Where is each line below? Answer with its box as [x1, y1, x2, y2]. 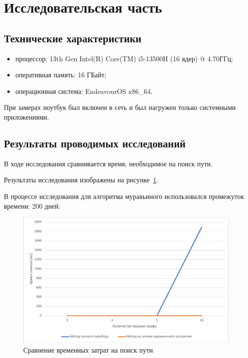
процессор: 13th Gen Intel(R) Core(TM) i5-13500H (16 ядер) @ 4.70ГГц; [15, 53, 233, 63]
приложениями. [4, 111, 49, 122]
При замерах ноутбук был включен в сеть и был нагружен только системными [4, 102, 236, 112]
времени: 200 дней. [4, 200, 61, 211]
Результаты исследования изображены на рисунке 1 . [4, 175, 159, 185]
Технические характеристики [4, 30, 142, 45]
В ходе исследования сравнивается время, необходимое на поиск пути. [4, 158, 213, 168]
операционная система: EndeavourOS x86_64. [15, 86, 153, 96]
